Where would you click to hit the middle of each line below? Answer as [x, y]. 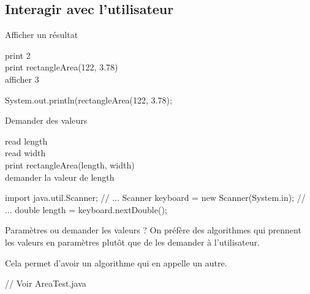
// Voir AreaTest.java [46, 283]
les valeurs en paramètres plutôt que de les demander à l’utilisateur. [132, 242]
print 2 [18, 55]
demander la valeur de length [60, 177]
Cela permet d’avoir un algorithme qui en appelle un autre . [116, 262]
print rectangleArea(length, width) [70, 164]
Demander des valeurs [46, 120]
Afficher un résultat [42, 35]
